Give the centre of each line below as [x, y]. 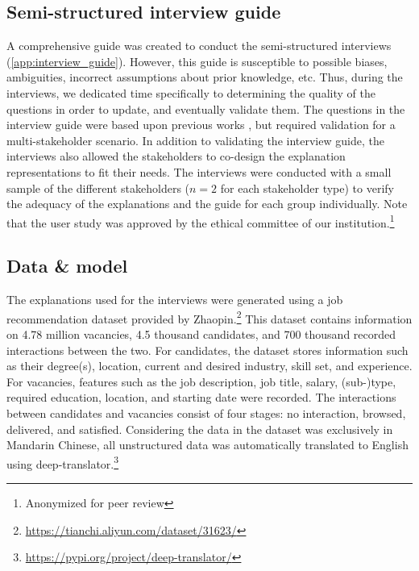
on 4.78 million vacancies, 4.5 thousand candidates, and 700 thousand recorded [201, 334]
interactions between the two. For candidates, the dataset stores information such [207, 350]
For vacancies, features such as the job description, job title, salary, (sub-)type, [201, 381]
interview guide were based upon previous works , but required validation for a [201, 125]
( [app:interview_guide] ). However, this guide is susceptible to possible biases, [197, 61]
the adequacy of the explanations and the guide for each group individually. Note [207, 204]
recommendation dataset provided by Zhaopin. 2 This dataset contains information [209, 317]
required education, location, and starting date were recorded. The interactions [201, 397]
